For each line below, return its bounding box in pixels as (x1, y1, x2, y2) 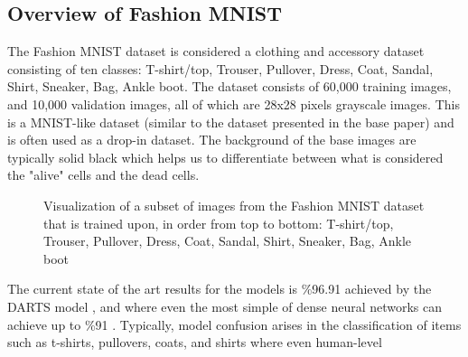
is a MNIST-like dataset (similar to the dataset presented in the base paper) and (7, 112, 454, 131)
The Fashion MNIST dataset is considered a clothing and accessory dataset (7, 42, 425, 61)
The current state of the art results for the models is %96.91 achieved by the (7, 279, 432, 298)
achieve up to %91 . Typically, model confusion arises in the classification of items (7, 315, 462, 334)
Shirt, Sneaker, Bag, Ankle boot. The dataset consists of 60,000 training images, (7, 77, 452, 96)
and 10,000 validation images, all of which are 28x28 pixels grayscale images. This (7, 94, 460, 113)
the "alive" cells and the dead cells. (7, 165, 200, 184)
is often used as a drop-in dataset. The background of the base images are (7, 130, 417, 149)
